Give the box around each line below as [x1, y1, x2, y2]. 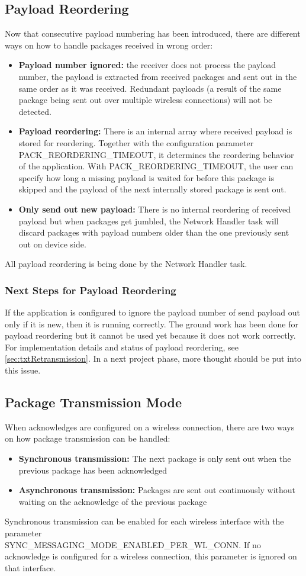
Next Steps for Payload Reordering [5, 282, 176, 297]
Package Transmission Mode [5, 393, 182, 411]
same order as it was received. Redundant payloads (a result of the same [18, 82, 282, 94]
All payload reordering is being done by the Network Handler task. [5, 258, 247, 270]
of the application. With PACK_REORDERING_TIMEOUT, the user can [18, 160, 294, 172]
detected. [18, 105, 52, 117]
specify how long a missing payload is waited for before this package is [18, 171, 275, 184]
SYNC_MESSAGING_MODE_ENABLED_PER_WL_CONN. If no [5, 538, 261, 551]
